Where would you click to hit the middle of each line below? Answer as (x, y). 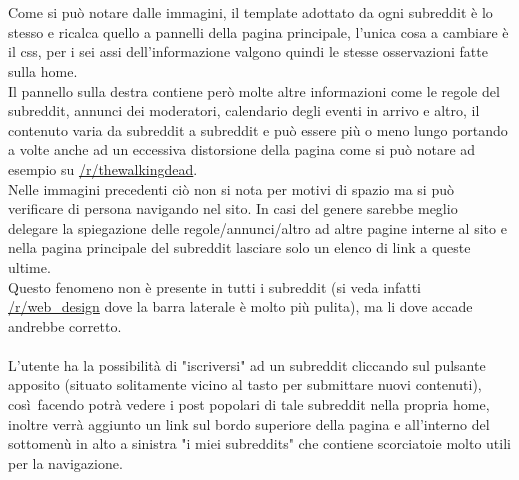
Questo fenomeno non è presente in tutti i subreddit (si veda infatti (215, 286)
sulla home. (43, 70)
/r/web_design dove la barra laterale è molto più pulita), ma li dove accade (240, 306)
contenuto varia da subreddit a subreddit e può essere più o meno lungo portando (258, 129)
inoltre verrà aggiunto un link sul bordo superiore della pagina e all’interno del (249, 423)
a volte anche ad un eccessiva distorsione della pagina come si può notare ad (242, 149)
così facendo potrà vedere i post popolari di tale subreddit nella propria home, (249, 404)
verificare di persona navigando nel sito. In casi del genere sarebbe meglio (233, 208)
